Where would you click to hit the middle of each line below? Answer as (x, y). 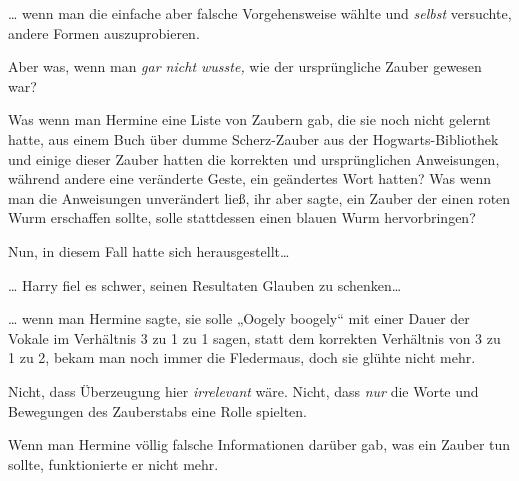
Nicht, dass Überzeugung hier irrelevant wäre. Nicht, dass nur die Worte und (243, 390)
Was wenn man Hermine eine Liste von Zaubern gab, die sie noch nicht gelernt (249, 119)
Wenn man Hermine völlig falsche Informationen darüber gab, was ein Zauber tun (259, 444)
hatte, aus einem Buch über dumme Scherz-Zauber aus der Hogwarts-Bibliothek (253, 138)
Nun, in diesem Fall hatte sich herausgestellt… (149, 250)
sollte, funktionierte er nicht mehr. (113, 463)
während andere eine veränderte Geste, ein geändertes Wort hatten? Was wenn (250, 178)
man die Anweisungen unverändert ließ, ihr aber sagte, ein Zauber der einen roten (259, 197)
